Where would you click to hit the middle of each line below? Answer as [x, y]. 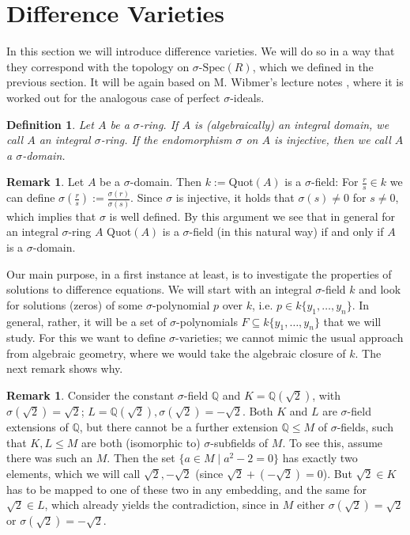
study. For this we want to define [86, 338]
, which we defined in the [313, 66]
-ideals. [247, 97]
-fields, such [365, 427]
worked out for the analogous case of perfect [113, 97]
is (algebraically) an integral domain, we [292, 124]
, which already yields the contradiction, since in [162, 505]
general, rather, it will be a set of [87, 321]
